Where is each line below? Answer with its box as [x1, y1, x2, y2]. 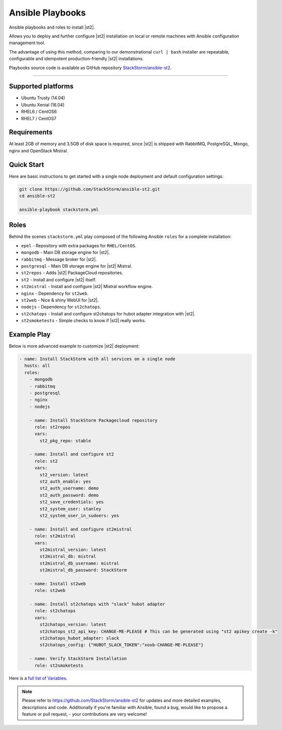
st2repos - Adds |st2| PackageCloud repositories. [21, 270, 123, 276]
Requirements [9, 128, 53, 136]
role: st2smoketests [34, 662, 83, 668]
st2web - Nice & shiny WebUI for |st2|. [21, 297, 99, 303]
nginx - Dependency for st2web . [21, 290, 89, 296]
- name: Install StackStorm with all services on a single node [19, 356, 176, 362]
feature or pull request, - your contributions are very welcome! [22, 711, 147, 717]
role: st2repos [34, 424, 71, 430]
